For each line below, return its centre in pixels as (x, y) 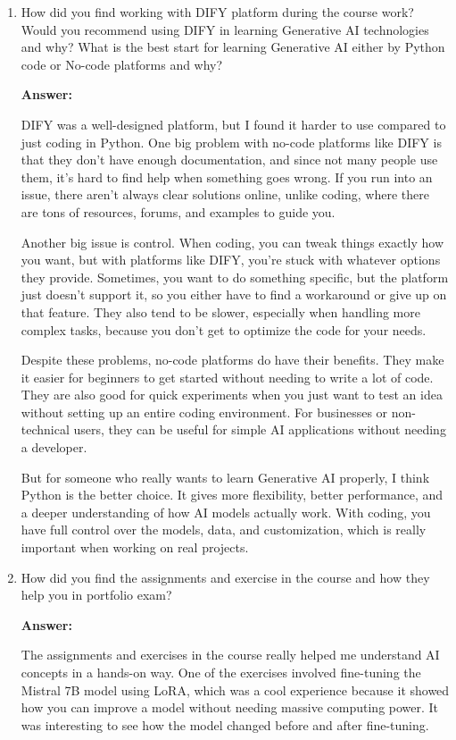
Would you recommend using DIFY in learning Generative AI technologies (225, 29)
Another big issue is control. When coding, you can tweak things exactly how (232, 242)
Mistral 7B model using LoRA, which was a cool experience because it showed (235, 690)
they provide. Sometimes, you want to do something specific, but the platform (235, 277)
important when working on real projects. (135, 547)
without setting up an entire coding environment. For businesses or (204, 412)
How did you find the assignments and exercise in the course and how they (225, 577)
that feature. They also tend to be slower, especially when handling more (220, 311)
